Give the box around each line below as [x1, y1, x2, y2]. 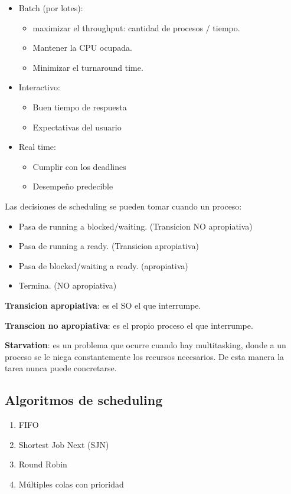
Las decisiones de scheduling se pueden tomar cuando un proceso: [5, 199, 242, 212]
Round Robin [18, 458, 67, 470]
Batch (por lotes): [18, 2, 83, 14]
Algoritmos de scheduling [5, 391, 163, 409]
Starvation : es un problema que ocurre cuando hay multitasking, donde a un [5, 339, 286, 351]
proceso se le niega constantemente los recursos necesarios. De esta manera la [5, 350, 285, 362]
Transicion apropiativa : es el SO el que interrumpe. [5, 299, 201, 311]
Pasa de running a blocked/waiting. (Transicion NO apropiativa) [18, 220, 253, 232]
